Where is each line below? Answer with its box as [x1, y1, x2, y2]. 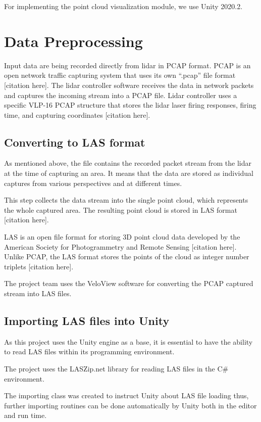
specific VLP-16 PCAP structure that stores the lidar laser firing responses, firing [4, 100, 256, 110]
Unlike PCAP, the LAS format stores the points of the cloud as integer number [4, 251, 249, 262]
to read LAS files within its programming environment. [4, 346, 175, 357]
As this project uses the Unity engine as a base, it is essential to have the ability [4, 336, 253, 347]
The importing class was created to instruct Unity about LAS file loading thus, [4, 390, 249, 401]
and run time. [4, 410, 47, 420]
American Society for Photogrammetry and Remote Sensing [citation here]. [4, 241, 237, 252]
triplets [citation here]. [4, 261, 74, 271]
